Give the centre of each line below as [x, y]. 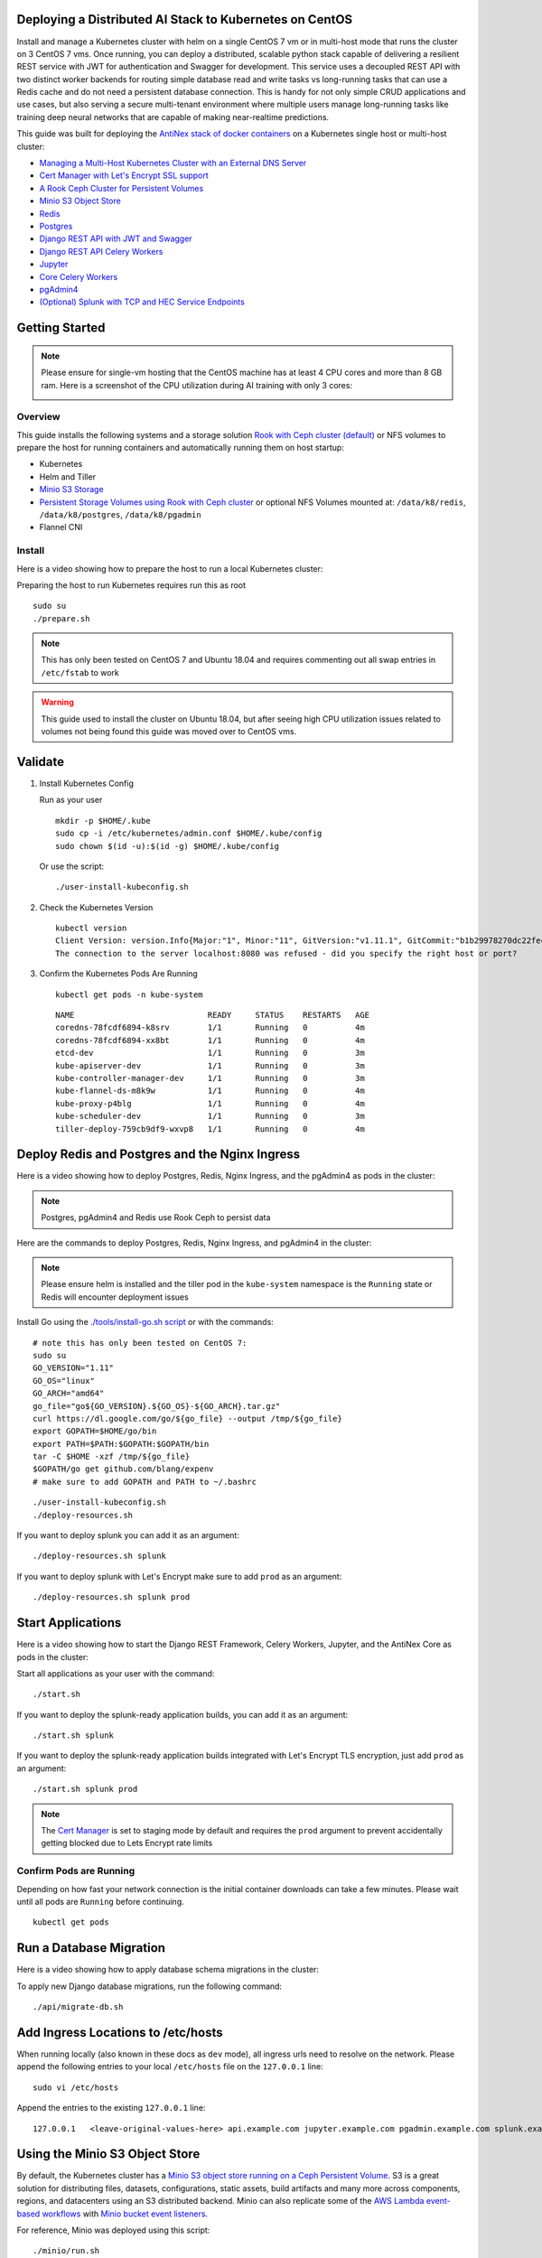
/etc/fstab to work [80, 672]
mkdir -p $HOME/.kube [103, 821]
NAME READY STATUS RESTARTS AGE [213, 1015]
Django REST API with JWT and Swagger [116, 238]
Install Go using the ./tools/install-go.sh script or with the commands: [145, 1322]
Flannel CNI [61, 527]
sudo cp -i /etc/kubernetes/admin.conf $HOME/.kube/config [189, 834]
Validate [41, 762]
